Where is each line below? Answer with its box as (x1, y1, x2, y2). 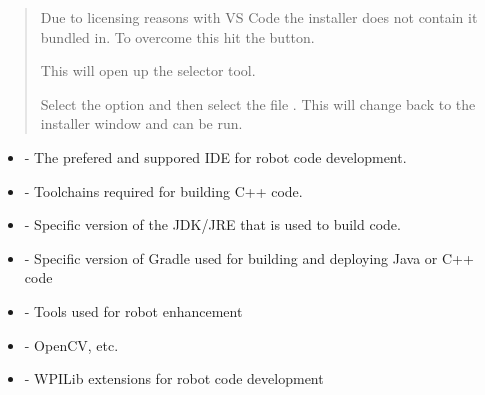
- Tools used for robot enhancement (24, 300, 243, 321)
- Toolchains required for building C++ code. (24, 180, 303, 201)
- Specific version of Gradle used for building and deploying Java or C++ (24, 247, 474, 268)
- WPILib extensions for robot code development (24, 368, 324, 389)
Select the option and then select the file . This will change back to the (40, 93, 476, 114)
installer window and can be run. (40, 113, 243, 134)
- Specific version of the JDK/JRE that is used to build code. (24, 214, 401, 235)
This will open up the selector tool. (40, 60, 256, 81)
